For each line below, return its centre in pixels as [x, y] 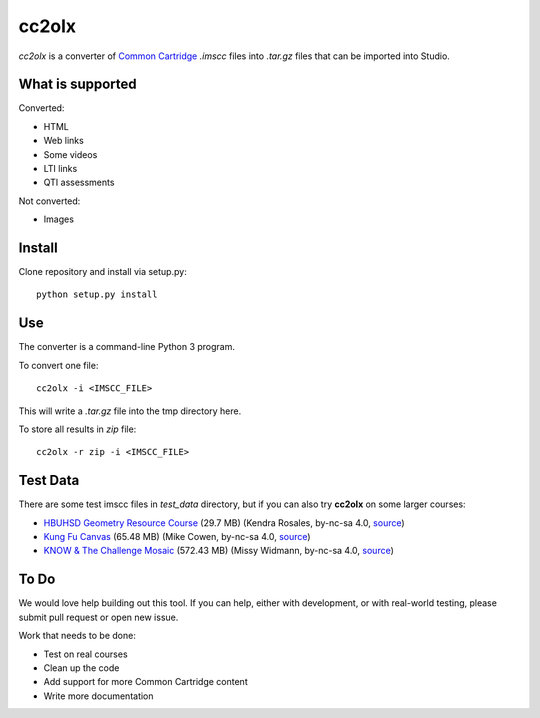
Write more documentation [98, 696]
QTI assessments [79, 182]
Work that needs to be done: [77, 636]
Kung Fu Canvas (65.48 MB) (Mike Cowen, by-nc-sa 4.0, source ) [177, 537]
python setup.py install [97, 294]
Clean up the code [81, 667]
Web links [63, 141]
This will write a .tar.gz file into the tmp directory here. [130, 411]
